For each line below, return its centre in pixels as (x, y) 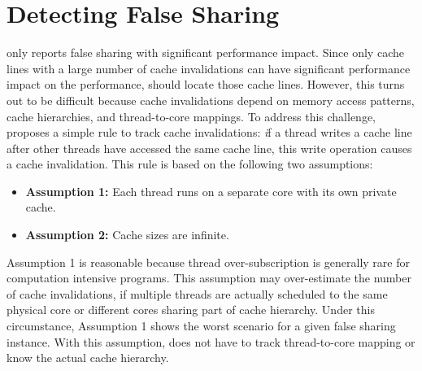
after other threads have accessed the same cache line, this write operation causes (209, 148)
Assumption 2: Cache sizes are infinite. (127, 235)
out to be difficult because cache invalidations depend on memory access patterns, (211, 100)
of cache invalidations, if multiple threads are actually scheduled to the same (197, 293)
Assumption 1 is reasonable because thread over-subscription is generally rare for (208, 262)
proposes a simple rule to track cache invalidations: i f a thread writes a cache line (209, 132)
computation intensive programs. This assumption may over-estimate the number (209, 278)
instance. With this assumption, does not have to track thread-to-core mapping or (211, 341)
